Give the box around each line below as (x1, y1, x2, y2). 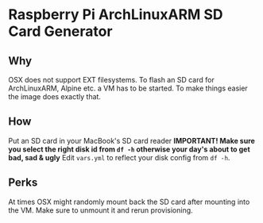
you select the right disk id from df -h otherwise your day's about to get (8, 144, 250, 154)
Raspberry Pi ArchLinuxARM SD (8, 6, 224, 24)
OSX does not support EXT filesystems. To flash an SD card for (8, 75, 215, 84)
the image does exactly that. (8, 92, 102, 101)
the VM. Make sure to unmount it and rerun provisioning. (8, 205, 193, 215)
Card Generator (8, 22, 113, 40)
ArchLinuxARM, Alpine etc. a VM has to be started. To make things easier (8, 83, 248, 93)
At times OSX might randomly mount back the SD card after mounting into (8, 197, 250, 206)
